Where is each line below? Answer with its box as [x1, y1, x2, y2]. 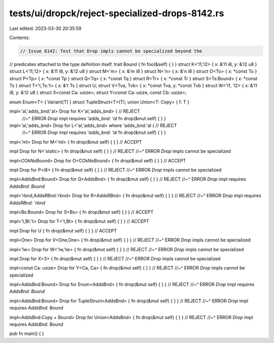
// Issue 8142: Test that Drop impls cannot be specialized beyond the [20, 48, 202, 54]
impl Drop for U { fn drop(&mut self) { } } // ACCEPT [9, 227, 117, 233]
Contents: [9, 35, 30, 41]
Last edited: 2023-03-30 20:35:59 [9, 25, 82, 31]
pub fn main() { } [9, 330, 44, 337]
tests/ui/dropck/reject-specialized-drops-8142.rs [9, 8, 224, 19]
